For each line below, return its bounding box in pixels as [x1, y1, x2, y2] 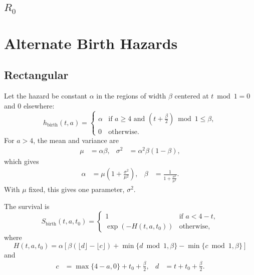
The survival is [4, 200, 50, 211]
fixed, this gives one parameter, [29, 184, 125, 194]
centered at [174, 90, 209, 101]
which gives [4, 155, 39, 166]
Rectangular [4, 67, 69, 82]
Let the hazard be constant [4, 90, 87, 101]
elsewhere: [23, 100, 55, 110]
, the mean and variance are [33, 134, 119, 145]
